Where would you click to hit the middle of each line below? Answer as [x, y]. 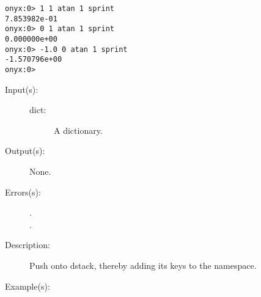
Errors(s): [23, 192]
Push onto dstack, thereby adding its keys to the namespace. [143, 265]
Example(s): [28, 286]
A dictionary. [78, 130]
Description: [28, 245]
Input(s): [22, 89]
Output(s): [25, 151]
